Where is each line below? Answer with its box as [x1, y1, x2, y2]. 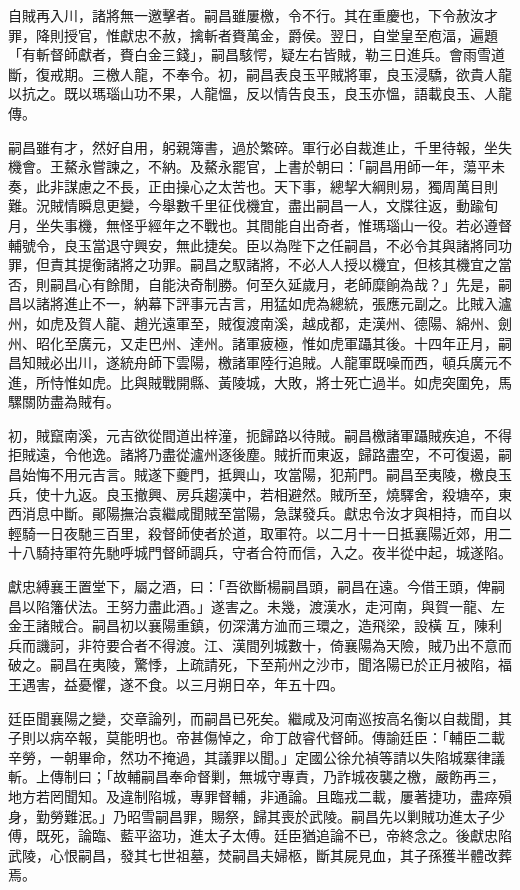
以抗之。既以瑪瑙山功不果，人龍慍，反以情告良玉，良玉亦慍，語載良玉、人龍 [8, 83, 512, 104]
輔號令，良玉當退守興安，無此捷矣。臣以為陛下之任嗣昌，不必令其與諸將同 [8, 234, 498, 255]
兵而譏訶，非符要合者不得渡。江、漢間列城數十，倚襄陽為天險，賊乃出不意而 [8, 634, 512, 655]
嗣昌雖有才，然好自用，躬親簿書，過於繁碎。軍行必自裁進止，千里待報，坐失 [8, 136, 512, 157]
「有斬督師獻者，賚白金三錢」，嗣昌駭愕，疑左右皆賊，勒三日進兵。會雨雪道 [8, 44, 505, 65]
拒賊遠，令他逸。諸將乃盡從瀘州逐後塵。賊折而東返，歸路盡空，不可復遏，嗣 [8, 444, 512, 465]
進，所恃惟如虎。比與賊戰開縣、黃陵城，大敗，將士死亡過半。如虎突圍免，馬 [8, 371, 512, 392]
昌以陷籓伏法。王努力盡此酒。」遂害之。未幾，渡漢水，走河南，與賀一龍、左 [8, 595, 505, 616]
